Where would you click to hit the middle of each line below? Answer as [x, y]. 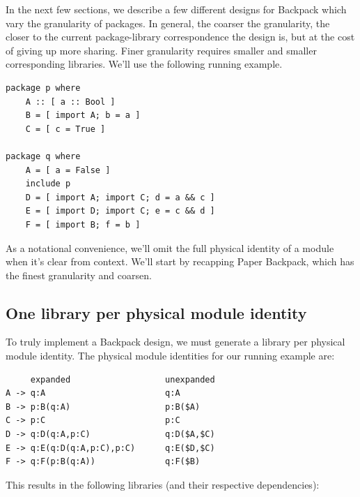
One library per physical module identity [156, 312]
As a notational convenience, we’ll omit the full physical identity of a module [170, 247]
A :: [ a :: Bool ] [70, 102]
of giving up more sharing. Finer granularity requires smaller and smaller [161, 50]
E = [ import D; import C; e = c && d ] [120, 211]
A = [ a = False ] [68, 170]
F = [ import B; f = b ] [83, 224]
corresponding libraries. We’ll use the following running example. [144, 64]
